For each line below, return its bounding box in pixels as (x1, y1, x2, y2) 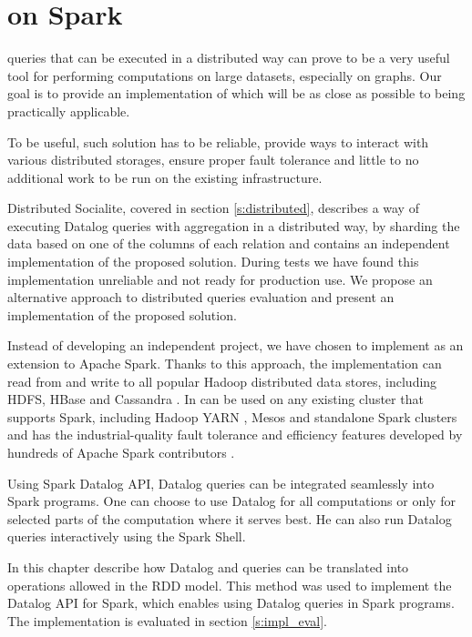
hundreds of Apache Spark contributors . (7, 443, 235, 461)
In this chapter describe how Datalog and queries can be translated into (7, 557, 409, 576)
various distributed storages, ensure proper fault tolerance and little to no (7, 150, 419, 169)
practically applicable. (7, 101, 130, 120)
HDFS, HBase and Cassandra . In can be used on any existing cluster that (7, 389, 424, 409)
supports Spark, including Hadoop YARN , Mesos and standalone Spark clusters (7, 407, 457, 426)
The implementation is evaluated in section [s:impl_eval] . (7, 611, 328, 630)
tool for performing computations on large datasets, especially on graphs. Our (7, 66, 442, 85)
